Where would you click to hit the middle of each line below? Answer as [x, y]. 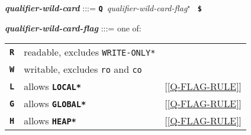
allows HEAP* [50, 121]
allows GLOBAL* [55, 104]
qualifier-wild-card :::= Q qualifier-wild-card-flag [96, 8]
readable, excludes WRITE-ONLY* [90, 52]
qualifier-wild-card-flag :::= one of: [73, 28]
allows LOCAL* [52, 86]
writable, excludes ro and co [83, 69]
